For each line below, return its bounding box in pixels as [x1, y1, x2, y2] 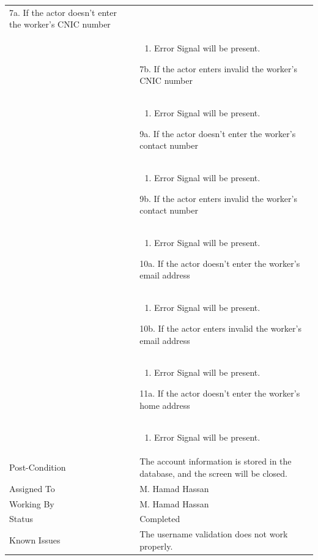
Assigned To [9, 482, 55, 495]
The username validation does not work [139, 528, 288, 540]
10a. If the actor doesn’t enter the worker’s [139, 256, 300, 269]
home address [139, 398, 190, 411]
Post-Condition [9, 461, 66, 474]
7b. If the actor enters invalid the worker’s [139, 62, 297, 75]
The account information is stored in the [139, 455, 292, 468]
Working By [9, 497, 54, 510]
